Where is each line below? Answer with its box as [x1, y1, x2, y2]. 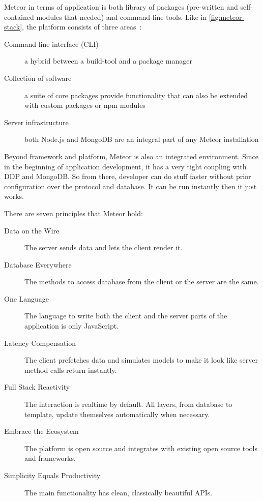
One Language [4, 293, 49, 304]
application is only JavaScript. [24, 320, 119, 331]
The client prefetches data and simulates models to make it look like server [24, 355, 258, 365]
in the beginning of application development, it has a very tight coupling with [4, 161, 247, 171]
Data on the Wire [4, 225, 60, 235]
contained [4, 11, 34, 22]
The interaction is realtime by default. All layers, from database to [24, 399, 232, 409]
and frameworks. [24, 453, 76, 463]
